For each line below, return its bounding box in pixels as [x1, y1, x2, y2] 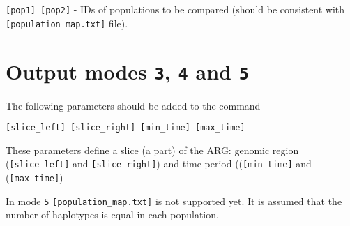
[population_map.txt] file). [6, 15, 128, 30]
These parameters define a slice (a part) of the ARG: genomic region [6, 142, 299, 157]
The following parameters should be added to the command [6, 98, 261, 112]
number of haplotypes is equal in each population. [6, 207, 219, 222]
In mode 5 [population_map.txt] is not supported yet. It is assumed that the [6, 193, 342, 208]
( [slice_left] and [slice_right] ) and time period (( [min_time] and [6, 156, 312, 171]
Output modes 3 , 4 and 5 [6, 56, 250, 85]
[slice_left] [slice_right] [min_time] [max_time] [6, 123, 245, 133]
